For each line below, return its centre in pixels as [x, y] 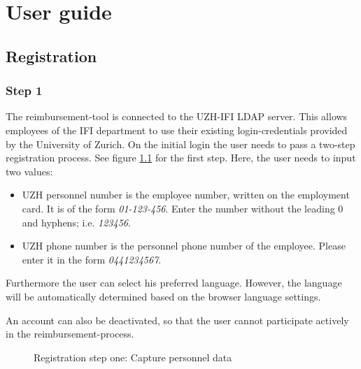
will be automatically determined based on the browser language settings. [163, 296]
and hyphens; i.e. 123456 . [76, 222]
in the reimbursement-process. [70, 334]
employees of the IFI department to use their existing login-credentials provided [177, 130]
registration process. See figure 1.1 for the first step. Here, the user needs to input [181, 158]
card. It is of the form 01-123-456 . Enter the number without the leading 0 [183, 208]
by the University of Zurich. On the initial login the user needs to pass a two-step [180, 144]
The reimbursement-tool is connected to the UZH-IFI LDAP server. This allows [177, 116]
